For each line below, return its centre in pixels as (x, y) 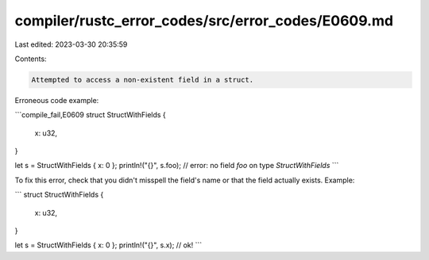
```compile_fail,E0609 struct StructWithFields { (90, 115)
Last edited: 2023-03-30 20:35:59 (71, 44)
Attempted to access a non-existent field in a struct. (143, 80)
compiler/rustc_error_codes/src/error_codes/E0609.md (204, 21)
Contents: (31, 59)
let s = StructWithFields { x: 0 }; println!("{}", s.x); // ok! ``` (108, 245)
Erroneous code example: (57, 100)
